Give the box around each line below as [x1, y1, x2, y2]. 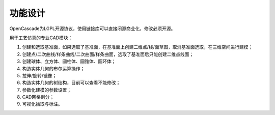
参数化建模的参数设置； [22, 87, 71, 93]
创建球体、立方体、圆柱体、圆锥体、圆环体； [22, 59, 116, 65]
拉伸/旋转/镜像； [22, 72, 57, 78]
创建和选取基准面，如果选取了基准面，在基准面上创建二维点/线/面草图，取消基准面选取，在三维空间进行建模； [22, 44, 253, 50]
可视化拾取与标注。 [22, 101, 63, 107]
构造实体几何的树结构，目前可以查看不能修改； [22, 79, 121, 86]
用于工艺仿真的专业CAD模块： [9, 35, 73, 41]
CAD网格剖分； [22, 94, 54, 100]
